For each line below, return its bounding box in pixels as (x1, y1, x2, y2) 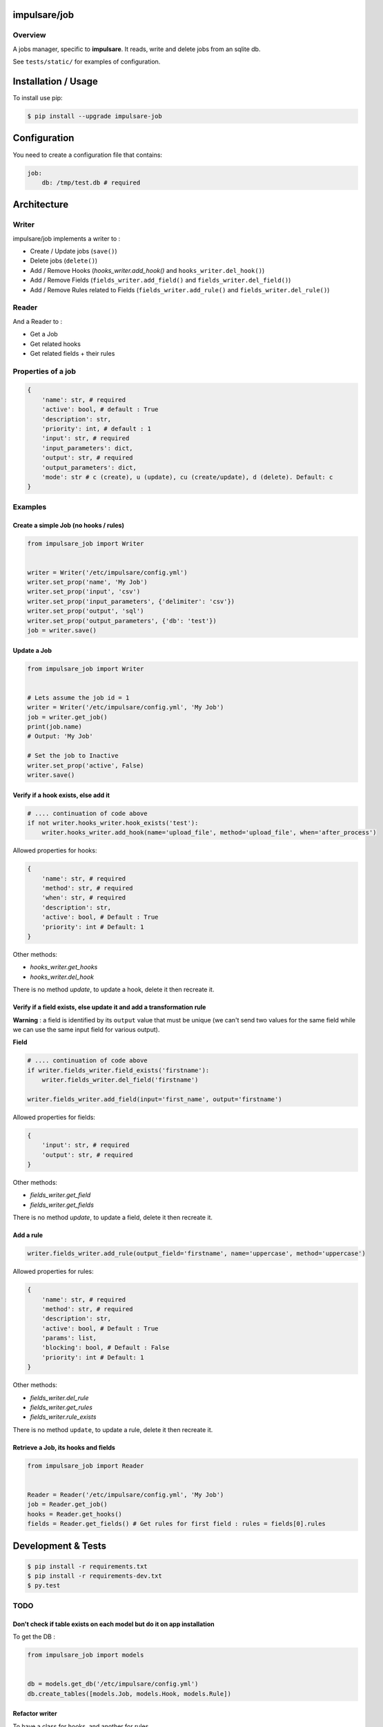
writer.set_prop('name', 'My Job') (27, 578, 148, 586)
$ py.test (27, 1582, 61, 1590)
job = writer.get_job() (27, 713, 108, 721)
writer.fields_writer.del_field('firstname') (41, 1076, 199, 1084)
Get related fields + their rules (30, 349, 115, 357)
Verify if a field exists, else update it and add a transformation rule (12, 1003, 206, 1011)
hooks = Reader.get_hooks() (27, 1510, 122, 1518)
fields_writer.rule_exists (30, 1413, 97, 1421)
